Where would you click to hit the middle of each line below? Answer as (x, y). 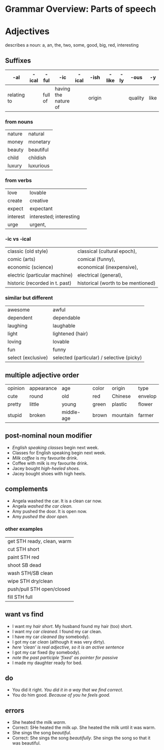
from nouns (19, 122)
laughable (64, 326)
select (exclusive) (28, 358)
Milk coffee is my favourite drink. (45, 458)
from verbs (19, 181)
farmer (146, 415)
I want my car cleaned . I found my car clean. (57, 631)
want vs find (24, 614)
